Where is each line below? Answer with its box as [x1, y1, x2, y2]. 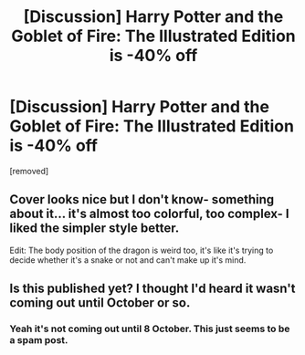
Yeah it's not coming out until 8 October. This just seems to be [9, 322, 290, 335]
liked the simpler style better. [9, 221, 180, 236]
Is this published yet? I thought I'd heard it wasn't [9, 281, 296, 297]
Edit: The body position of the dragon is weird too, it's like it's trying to [9, 245, 274, 256]
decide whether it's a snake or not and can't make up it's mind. [9, 254, 247, 266]
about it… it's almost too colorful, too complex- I [9, 206, 289, 222]
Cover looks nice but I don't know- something [9, 192, 275, 207]
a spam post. [9, 334, 68, 347]
